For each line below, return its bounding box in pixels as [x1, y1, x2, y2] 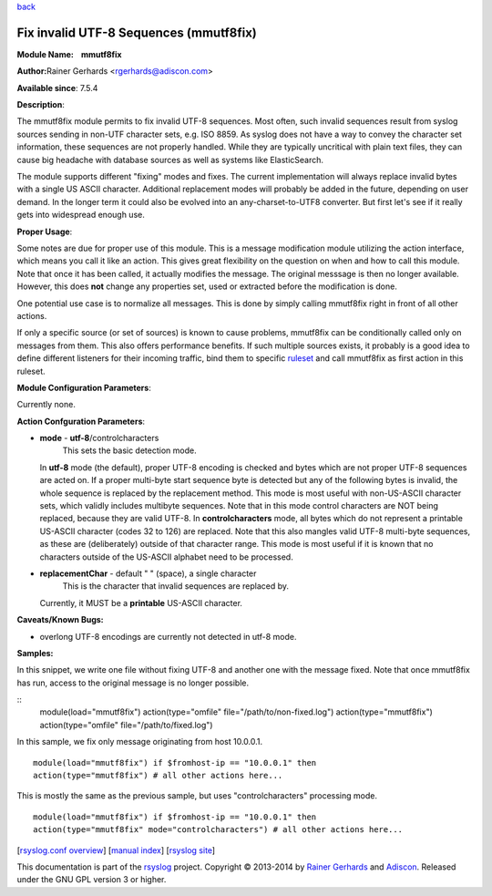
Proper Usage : [16, 226, 73, 237]
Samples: [16, 647, 54, 658]
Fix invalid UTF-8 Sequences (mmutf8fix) [16, 25, 257, 40]
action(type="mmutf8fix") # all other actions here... [33, 770, 283, 781]
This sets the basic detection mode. [62, 445, 197, 456]
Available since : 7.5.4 [16, 82, 98, 93]
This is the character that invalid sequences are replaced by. [62, 581, 290, 592]
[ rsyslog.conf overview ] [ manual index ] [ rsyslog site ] [16, 844, 216, 856]
